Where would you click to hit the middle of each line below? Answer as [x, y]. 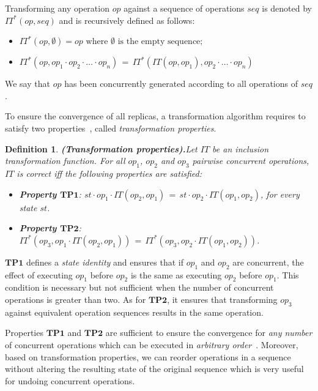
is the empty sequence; [160, 42]
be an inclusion [241, 148]
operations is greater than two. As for [76, 299]
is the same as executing [176, 274]
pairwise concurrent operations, [251, 161]
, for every [280, 194]
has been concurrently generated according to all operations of [181, 84]
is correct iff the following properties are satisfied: [109, 173]
